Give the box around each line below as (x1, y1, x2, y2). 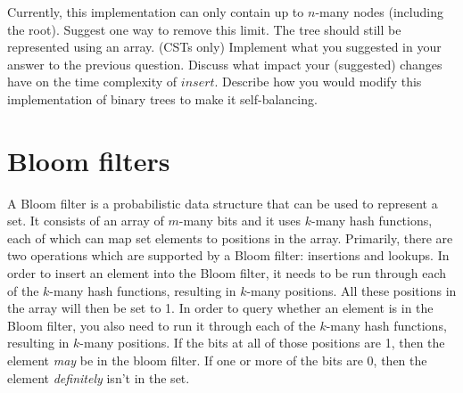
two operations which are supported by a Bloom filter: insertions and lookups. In (7, 246, 450, 265)
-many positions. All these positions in (246, 281, 457, 299)
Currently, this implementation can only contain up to (7, 3, 304, 20)
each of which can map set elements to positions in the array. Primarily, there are (7, 228, 453, 247)
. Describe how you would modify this (214, 72, 422, 91)
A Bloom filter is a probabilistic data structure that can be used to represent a (7, 193, 438, 212)
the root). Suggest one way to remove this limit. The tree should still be (7, 20, 401, 38)
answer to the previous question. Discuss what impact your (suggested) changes (7, 54, 442, 73)
